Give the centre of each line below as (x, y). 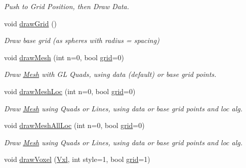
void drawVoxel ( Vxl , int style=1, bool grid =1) (77, 159)
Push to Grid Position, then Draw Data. (67, 6)
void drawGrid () (31, 23)
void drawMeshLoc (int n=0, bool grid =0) (70, 91)
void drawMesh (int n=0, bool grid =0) (64, 57)
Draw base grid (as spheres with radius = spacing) (82, 40)
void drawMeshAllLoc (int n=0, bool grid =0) (74, 125)
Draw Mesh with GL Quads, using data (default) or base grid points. (110, 74)
